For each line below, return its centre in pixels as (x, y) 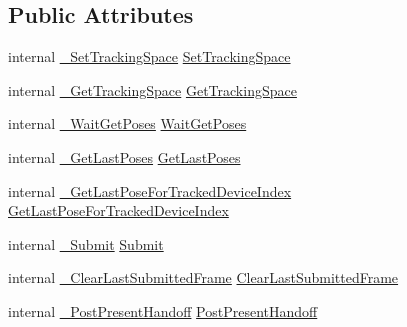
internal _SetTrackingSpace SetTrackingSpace (149, 56)
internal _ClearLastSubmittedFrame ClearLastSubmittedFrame (203, 277)
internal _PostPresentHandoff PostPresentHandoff (163, 310)
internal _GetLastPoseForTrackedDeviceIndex (150, 190)
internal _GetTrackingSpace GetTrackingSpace (152, 89)
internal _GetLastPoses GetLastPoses (124, 156)
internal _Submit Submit (86, 243)
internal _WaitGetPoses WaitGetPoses (127, 123)
